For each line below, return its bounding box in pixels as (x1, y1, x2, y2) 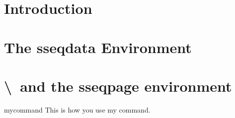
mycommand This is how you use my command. (4, 104, 151, 115)
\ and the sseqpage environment (4, 75, 232, 96)
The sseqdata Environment (4, 37, 192, 57)
